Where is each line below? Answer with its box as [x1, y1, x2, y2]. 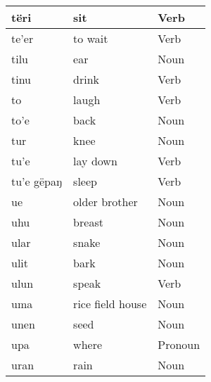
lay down [73, 153, 117, 169]
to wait [73, 30, 108, 46]
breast [73, 214, 103, 230]
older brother [73, 193, 138, 210]
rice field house [73, 295, 147, 312]
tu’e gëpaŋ [11, 173, 63, 189]
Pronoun [158, 336, 200, 352]
